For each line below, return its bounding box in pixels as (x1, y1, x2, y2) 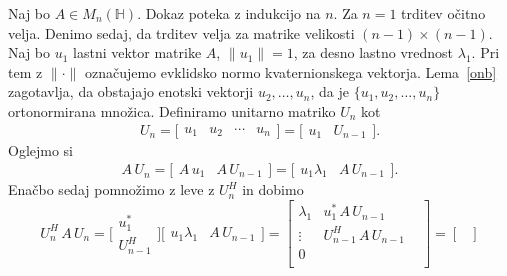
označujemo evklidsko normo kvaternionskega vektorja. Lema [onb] (84, 61, 497, 82)
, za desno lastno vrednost (293, 42, 454, 63)
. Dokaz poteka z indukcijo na (137, 3, 321, 23)
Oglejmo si (8, 140, 74, 161)
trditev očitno (401, 3, 486, 23)
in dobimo (242, 179, 304, 200)
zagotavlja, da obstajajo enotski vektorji (8, 81, 254, 102)
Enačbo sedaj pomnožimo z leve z (8, 179, 215, 200)
